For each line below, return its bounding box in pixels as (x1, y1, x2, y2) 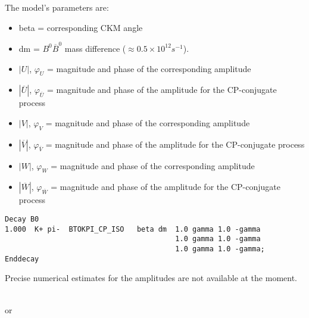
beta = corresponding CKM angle (18, 21, 143, 33)
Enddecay (5, 254, 39, 263)
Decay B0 (5, 215, 39, 224)
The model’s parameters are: (5, 1, 109, 13)
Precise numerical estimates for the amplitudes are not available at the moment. (5, 272, 297, 284)
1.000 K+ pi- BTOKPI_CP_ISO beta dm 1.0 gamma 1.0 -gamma (5, 225, 261, 233)
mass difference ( (64, 42, 126, 54)
